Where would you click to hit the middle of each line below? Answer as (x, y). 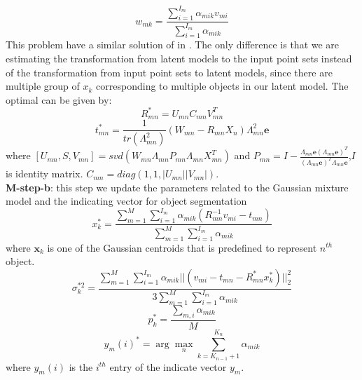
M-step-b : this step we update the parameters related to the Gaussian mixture (177, 187)
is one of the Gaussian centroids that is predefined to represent (182, 247)
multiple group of (43, 86)
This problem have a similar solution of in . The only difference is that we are (173, 45)
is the (81, 366)
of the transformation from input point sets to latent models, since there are (169, 72)
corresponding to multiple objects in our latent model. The (222, 86)
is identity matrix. (44, 174)
